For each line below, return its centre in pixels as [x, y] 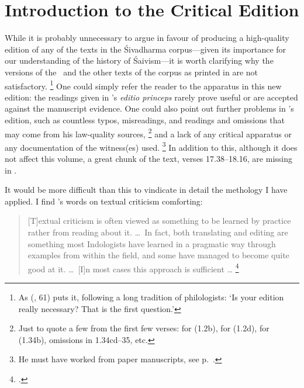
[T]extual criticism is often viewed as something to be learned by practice [159, 221]
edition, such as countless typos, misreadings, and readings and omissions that [145, 119]
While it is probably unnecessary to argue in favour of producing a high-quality [147, 38]
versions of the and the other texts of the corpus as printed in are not [132, 72]
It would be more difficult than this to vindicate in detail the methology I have [146, 190]
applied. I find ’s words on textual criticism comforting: [104, 201]
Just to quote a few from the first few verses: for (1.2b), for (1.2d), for [144, 328]
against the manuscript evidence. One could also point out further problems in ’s [149, 108]
